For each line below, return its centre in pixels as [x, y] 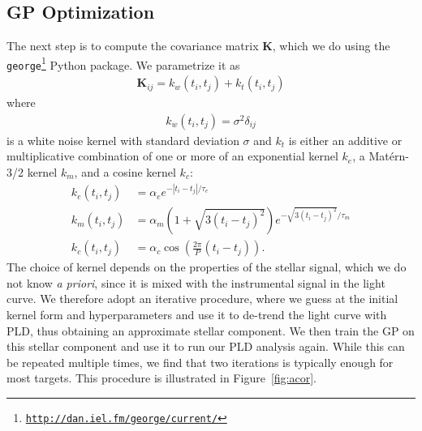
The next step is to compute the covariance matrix [133, 46]
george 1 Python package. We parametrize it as [123, 63]
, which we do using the [331, 46]
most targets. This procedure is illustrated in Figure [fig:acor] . [161, 378]
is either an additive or [345, 140]
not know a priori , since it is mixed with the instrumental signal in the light [196, 282]
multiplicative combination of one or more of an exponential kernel [172, 156]
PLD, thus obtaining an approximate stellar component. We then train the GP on [211, 330]
